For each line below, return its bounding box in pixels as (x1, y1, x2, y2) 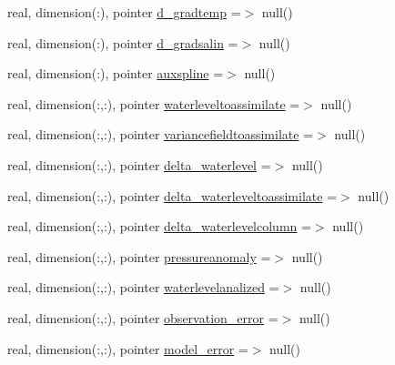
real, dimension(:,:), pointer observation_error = (7, 308, 279, 327)
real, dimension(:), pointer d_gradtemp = (7, 3, 241, 21)
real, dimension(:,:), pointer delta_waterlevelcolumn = (7, 217, 311, 236)
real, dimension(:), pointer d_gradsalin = (7, 33, 238, 52)
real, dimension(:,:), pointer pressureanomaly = (7, 247, 271, 266)
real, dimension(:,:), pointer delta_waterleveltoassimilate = (7, 186, 338, 205)
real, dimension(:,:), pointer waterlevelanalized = (7, 278, 279, 297)
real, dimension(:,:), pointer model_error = (7, 339, 248, 358)
